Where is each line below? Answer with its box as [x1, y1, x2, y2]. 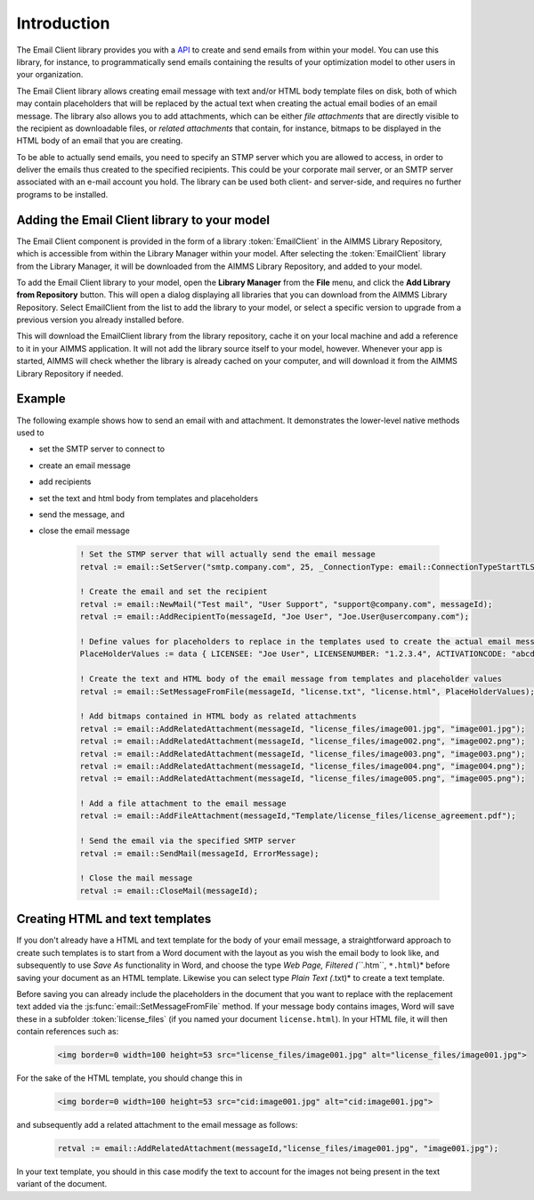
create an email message [38, 459, 131, 471]
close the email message [38, 525, 131, 536]
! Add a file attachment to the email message [79, 799, 287, 809]
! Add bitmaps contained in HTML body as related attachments [79, 711, 357, 721]
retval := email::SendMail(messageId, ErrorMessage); [79, 848, 320, 858]
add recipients [38, 476, 92, 487]
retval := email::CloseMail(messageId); [79, 886, 258, 896]
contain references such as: [16, 1026, 119, 1037]
